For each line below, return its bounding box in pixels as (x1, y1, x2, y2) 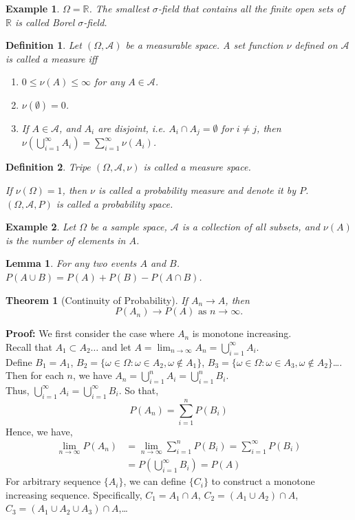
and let (101, 339, 131, 354)
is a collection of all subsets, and (182, 219, 320, 234)
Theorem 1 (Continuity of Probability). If (6, 292, 188, 307)
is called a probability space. (56, 196, 173, 210)
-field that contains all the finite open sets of (158, 1, 345, 15)
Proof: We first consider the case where (6, 326, 175, 340)
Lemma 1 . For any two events (6, 256, 137, 270)
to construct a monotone (211, 474, 315, 488)
